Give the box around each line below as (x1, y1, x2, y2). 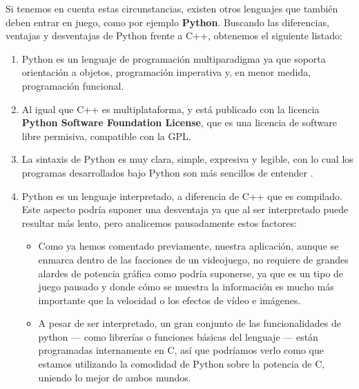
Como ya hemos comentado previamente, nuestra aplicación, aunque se (38, 239, 339, 253)
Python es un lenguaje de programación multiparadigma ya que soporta (21, 51, 326, 66)
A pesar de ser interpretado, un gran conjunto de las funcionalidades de (38, 316, 342, 330)
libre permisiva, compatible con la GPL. (21, 128, 191, 143)
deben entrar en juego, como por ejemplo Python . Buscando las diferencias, (6, 14, 329, 29)
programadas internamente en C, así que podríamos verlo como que (38, 343, 324, 357)
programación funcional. (21, 78, 124, 92)
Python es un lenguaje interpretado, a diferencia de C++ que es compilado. (21, 188, 342, 203)
